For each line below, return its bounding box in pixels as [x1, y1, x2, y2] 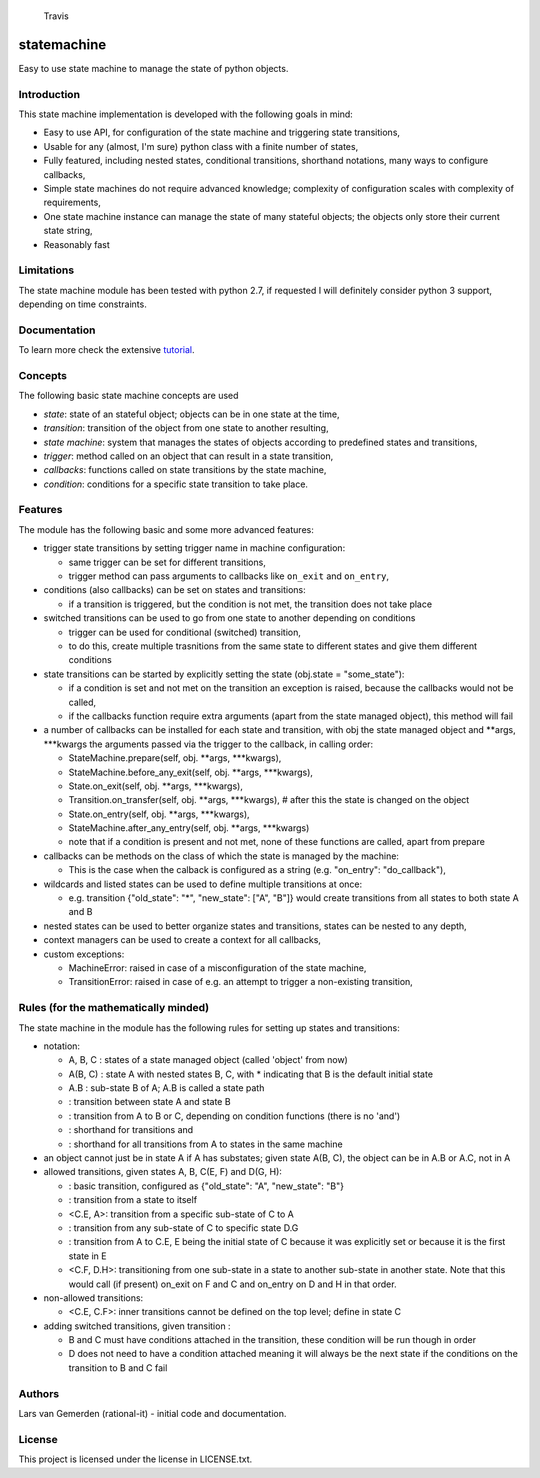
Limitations [18, 263, 75, 277]
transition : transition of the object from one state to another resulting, [43, 422, 329, 434]
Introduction [18, 87, 80, 101]
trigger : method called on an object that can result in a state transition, [43, 450, 334, 462]
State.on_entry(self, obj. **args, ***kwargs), [68, 808, 250, 820]
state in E [68, 1250, 107, 1262]
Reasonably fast [43, 238, 110, 250]
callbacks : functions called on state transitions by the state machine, [43, 464, 327, 476]
